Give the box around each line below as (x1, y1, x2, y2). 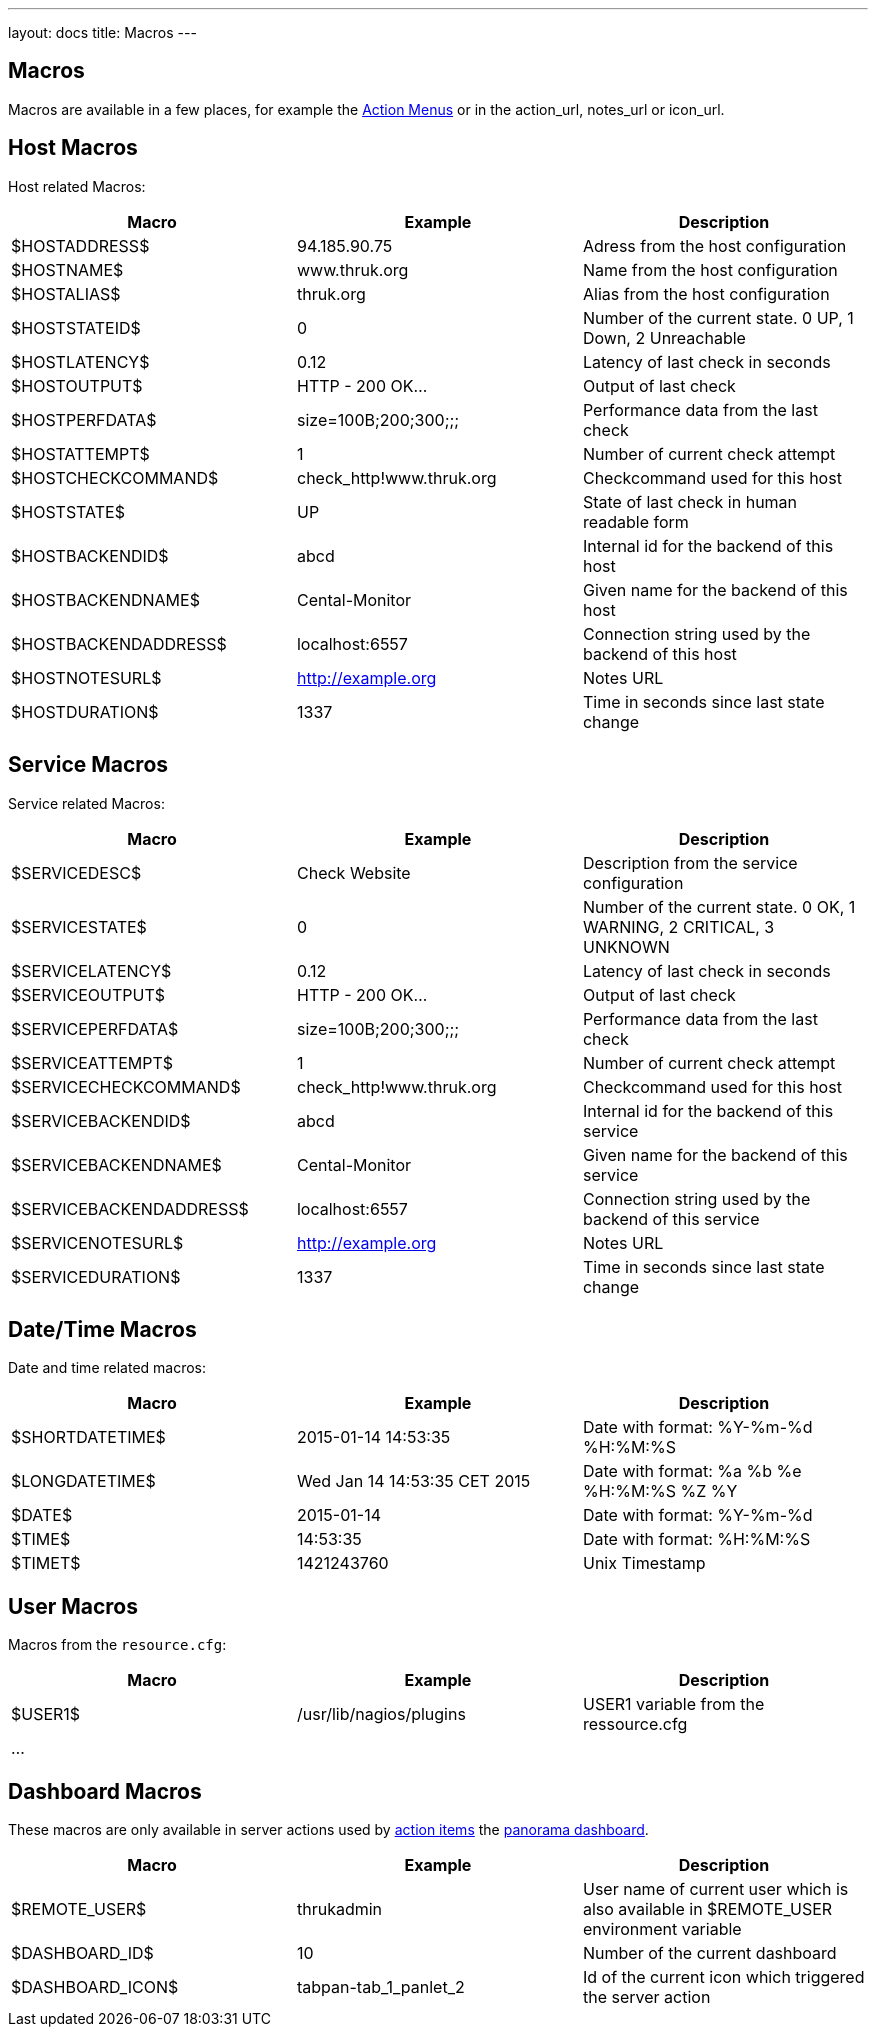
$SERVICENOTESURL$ (11, 1232, 184, 1253)
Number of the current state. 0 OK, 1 (582, 896, 856, 917)
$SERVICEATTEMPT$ (11, 1052, 174, 1073)
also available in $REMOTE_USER (582, 1899, 833, 1920)
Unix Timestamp (582, 1553, 706, 1574)
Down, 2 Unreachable (582, 327, 746, 348)
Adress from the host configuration (582, 235, 847, 256)
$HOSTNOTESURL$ (11, 667, 162, 688)
